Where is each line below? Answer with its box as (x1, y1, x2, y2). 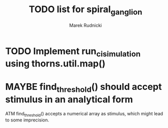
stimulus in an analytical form (5, 93, 133, 105)
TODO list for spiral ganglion (29, 4, 143, 17)
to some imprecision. (5, 117, 49, 123)
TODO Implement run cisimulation (5, 45, 141, 59)
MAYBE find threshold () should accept (5, 81, 162, 94)
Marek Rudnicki (69, 22, 102, 28)
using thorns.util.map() (5, 58, 106, 70)
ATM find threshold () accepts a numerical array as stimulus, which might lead (5, 110, 163, 118)
